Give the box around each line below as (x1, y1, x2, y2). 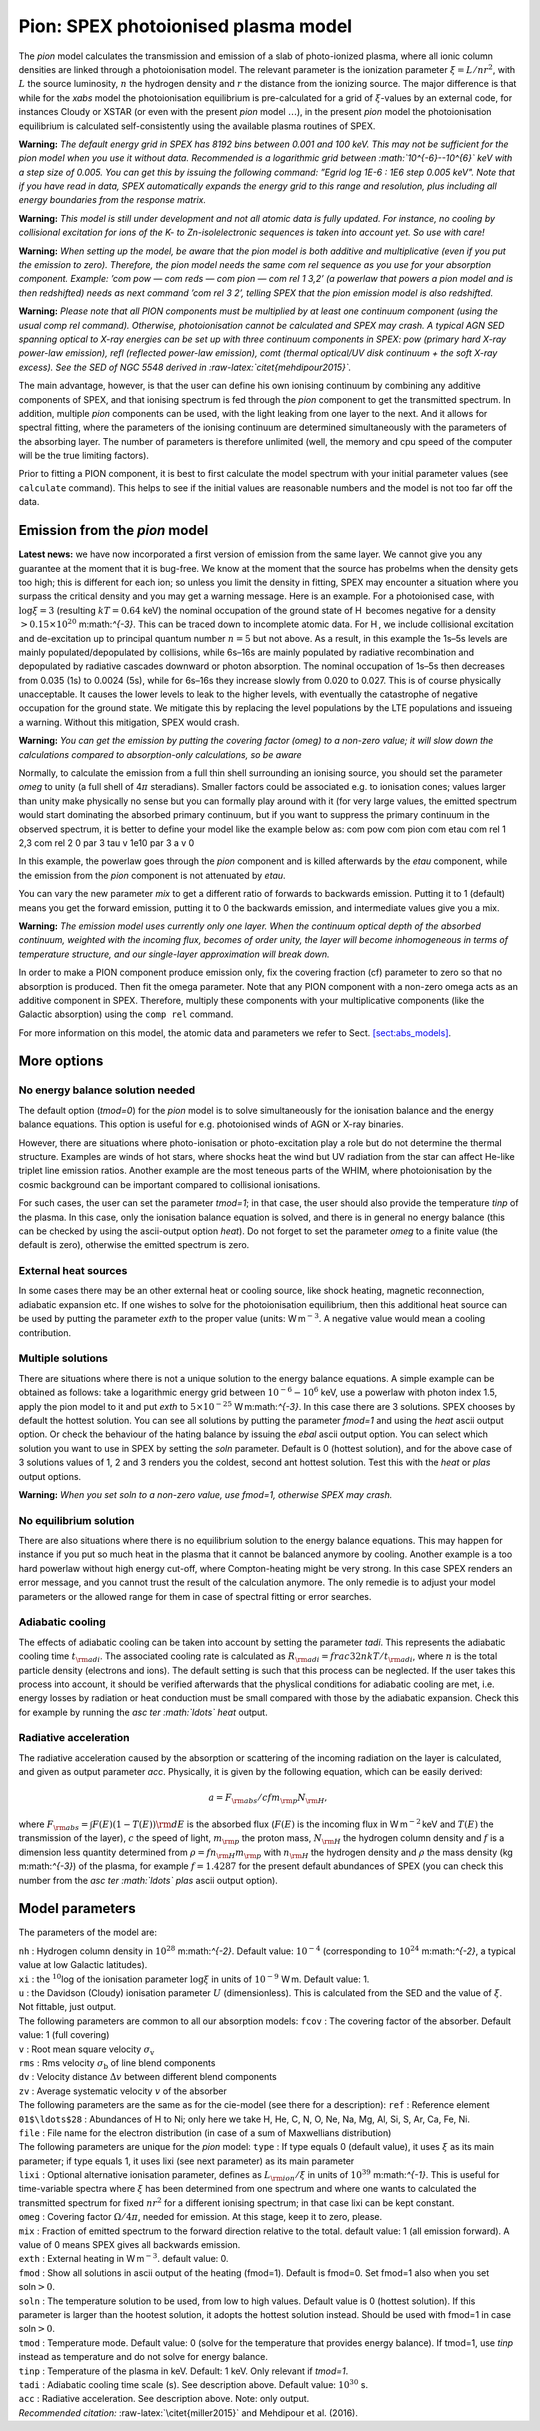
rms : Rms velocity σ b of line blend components (18, 2056, 216, 2071)
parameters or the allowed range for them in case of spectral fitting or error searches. (18, 1590, 372, 1602)
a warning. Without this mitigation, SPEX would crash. (18, 716, 240, 728)
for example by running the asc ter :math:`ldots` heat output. (18, 1706, 269, 1718)
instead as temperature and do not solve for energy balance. (18, 2351, 269, 2363)
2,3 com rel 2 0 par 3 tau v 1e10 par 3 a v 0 (18, 836, 195, 849)
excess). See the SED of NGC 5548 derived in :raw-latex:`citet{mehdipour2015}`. (18, 361, 352, 373)
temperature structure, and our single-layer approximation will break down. (18, 948, 330, 960)
